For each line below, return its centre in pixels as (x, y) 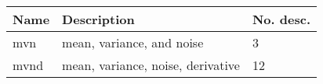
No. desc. (281, 19)
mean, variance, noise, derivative (151, 65)
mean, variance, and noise (133, 42)
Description (98, 19)
